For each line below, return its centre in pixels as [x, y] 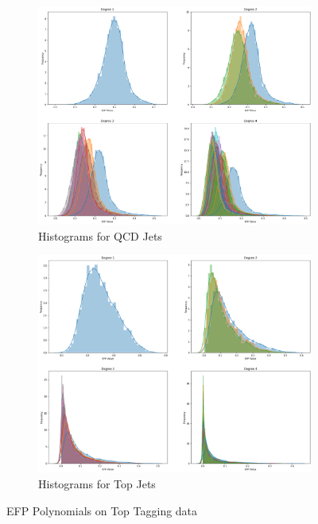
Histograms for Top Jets [97, 484]
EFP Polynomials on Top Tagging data [102, 510]
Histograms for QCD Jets [100, 235]
